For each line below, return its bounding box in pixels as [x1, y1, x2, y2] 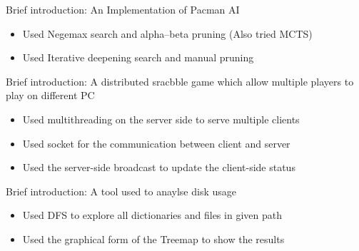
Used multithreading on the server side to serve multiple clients [22, 111, 300, 126]
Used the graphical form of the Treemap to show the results [22, 231, 285, 246]
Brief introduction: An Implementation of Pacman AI [6, 2, 240, 16]
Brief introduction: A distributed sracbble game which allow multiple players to [6, 73, 354, 88]
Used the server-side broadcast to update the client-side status [22, 160, 295, 175]
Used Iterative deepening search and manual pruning [22, 50, 254, 65]
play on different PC [6, 88, 95, 103]
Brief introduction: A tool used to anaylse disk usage [6, 183, 236, 198]
